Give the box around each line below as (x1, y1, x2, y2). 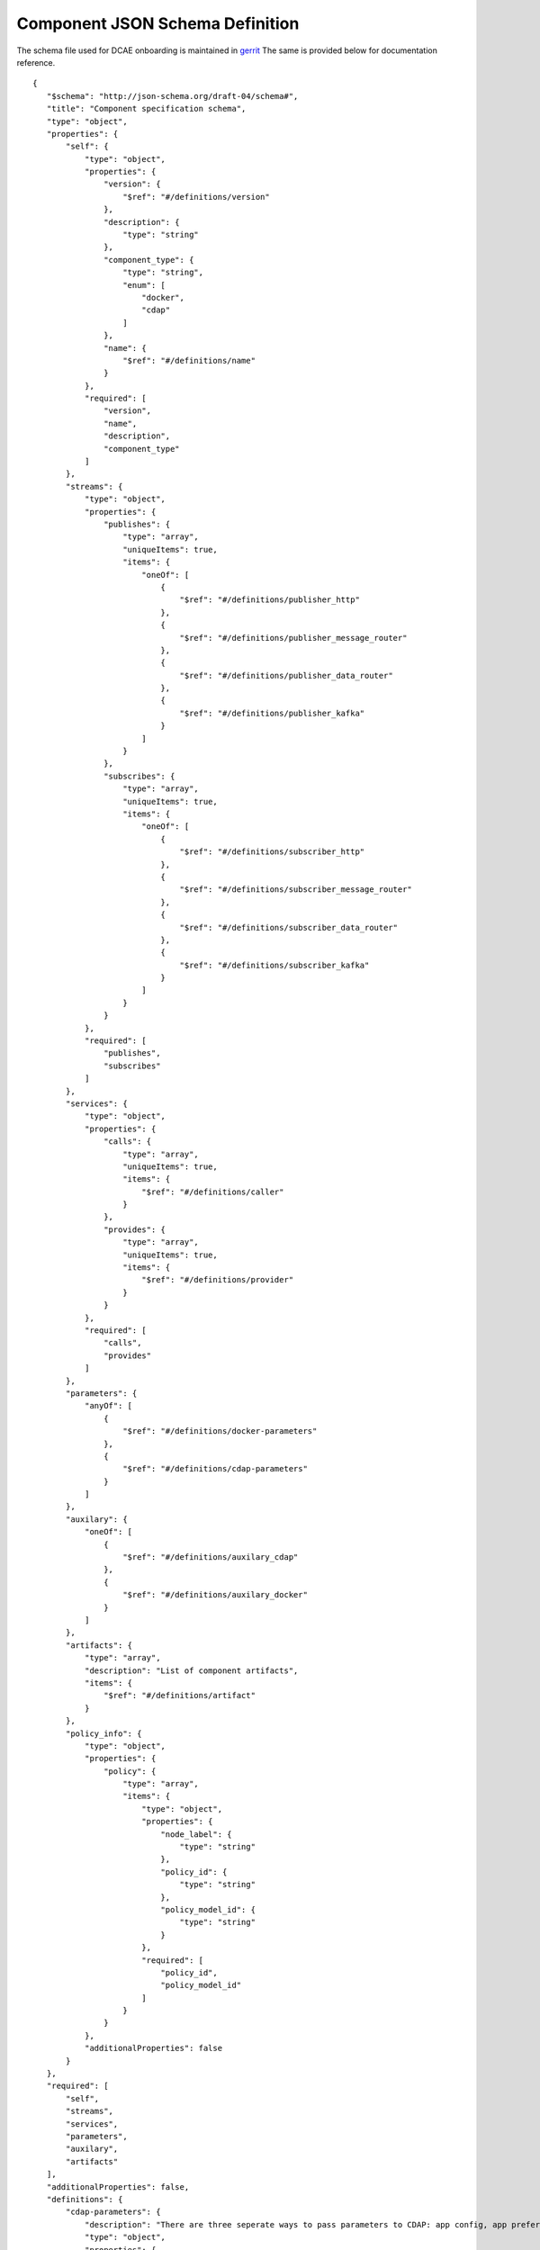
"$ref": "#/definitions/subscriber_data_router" (179, 922, 399, 932)
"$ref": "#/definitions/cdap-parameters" (122, 1463, 308, 1474)
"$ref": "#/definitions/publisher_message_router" (179, 633, 408, 643)
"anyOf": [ (84, 1400, 133, 1411)
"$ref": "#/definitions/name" (122, 355, 256, 365)
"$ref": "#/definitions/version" (122, 192, 270, 202)
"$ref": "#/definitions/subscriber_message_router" (179, 885, 413, 895)
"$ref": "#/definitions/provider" (140, 1274, 294, 1285)
